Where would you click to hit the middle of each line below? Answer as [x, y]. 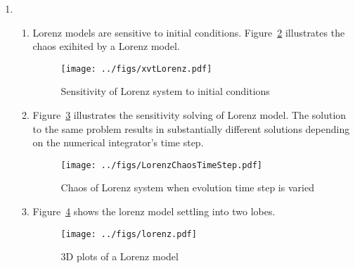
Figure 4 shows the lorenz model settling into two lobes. [154, 211]
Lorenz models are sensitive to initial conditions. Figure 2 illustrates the [189, 32]
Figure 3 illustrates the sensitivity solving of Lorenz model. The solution [189, 115]
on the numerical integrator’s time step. [118, 142]
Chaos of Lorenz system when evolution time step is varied [187, 187]
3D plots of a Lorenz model [120, 256]
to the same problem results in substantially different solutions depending [191, 128]
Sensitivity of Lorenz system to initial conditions [165, 91]
